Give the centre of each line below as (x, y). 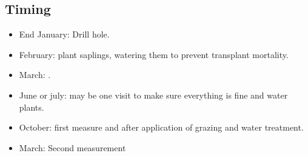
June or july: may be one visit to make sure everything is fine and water (153, 95)
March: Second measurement (72, 147)
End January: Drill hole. (64, 34)
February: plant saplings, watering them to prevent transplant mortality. (154, 54)
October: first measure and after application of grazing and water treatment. (161, 127)
